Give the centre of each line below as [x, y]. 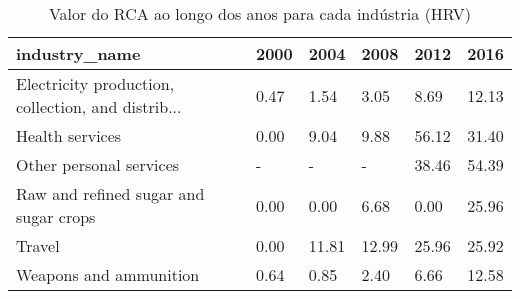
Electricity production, [95, 83]
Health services [69, 135]
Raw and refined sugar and [110, 193]
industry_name [78, 53]
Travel [38, 245]
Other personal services [98, 164]
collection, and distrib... [99, 106]
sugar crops [56, 216]
